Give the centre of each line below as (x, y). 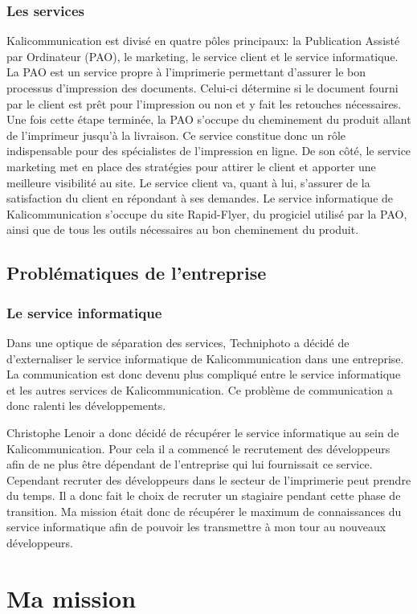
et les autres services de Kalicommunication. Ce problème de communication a (200, 389)
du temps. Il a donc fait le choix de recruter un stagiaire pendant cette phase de (204, 495)
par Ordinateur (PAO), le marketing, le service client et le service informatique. (202, 56)
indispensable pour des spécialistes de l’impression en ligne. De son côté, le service (209, 151)
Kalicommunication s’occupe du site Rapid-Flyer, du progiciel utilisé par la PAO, (207, 213)
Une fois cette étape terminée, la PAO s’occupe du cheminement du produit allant (209, 119)
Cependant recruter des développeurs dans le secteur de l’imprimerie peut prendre (209, 479)
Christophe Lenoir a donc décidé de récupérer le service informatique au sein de (203, 432)
